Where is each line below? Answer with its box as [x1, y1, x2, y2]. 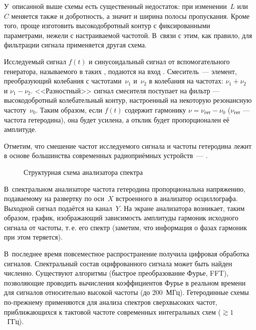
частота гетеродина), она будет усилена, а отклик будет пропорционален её [4, 114, 229, 124]
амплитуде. [4, 124, 37, 134]
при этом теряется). [4, 232, 63, 242]
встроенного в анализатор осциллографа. [115, 193, 238, 204]
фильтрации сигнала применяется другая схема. [4, 40, 147, 50]
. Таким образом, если [35, 104, 102, 115]
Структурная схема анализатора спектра [24, 166, 143, 177]
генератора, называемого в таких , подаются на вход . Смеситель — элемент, [4, 66, 237, 76]
